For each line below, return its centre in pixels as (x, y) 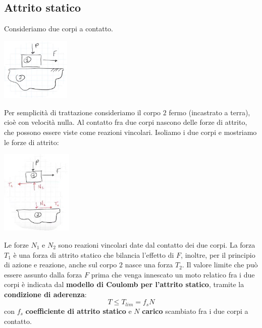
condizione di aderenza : (45, 294)
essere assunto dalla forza (43, 274)
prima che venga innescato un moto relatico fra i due (173, 274)
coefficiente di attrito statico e (78, 311)
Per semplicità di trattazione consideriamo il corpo (83, 112)
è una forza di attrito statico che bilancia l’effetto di (94, 254)
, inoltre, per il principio (218, 254)
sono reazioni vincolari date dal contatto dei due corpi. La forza (157, 244)
